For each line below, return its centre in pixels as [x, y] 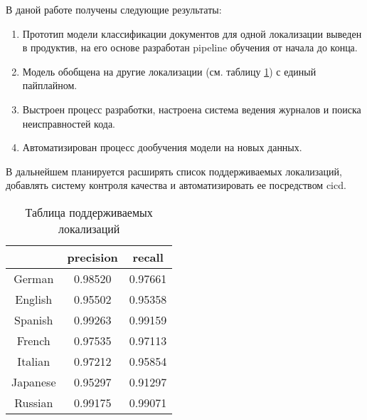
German [34, 278]
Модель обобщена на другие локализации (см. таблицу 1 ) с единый [169, 71]
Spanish [34, 319]
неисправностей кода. [69, 123]
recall [148, 257]
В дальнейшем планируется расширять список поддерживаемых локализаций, [174, 171]
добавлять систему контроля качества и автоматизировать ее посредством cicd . [176, 185]
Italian [34, 361]
